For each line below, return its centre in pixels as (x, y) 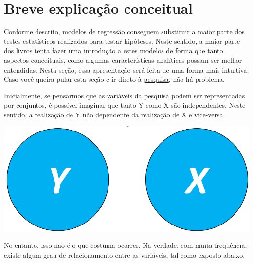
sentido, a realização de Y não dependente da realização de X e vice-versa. (115, 114)
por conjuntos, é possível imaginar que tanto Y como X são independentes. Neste (125, 105)
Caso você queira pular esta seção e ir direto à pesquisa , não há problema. (115, 79)
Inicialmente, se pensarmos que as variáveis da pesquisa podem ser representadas (125, 95)
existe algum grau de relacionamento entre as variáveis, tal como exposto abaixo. (125, 254)
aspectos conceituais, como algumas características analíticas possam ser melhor (123, 60)
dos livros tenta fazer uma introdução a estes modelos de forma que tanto (114, 50)
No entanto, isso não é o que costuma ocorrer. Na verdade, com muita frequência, (126, 245)
